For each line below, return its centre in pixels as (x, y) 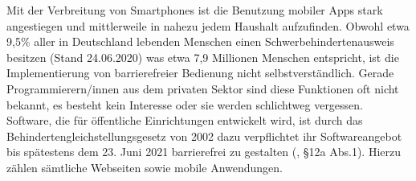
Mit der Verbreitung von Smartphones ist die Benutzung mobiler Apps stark (195, 10)
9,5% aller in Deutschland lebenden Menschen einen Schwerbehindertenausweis (200, 41)
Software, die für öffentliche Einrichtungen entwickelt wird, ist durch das (185, 120)
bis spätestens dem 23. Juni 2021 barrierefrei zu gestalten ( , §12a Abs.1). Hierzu (204, 152)
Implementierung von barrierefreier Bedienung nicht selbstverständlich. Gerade (200, 73)
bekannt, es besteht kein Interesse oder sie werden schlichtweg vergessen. (185, 104)
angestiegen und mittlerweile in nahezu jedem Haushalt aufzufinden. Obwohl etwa (208, 25)
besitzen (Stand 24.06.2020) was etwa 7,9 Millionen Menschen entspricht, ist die (203, 57)
